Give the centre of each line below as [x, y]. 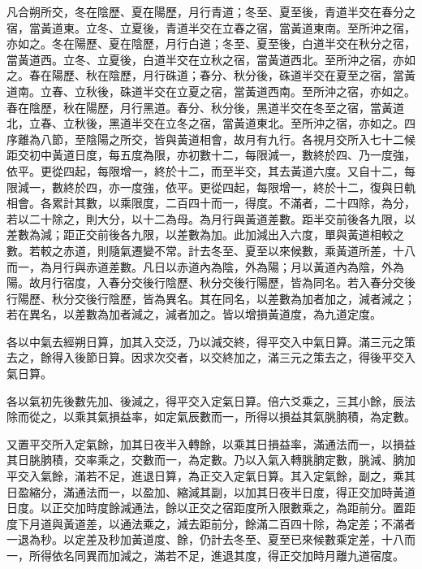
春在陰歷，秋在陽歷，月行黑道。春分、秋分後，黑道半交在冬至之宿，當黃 [200, 107]
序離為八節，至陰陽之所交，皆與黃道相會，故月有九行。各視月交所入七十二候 [211, 139]
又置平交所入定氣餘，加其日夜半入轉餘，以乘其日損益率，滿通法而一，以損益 [211, 443]
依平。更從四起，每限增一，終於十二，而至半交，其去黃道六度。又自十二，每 [211, 170]
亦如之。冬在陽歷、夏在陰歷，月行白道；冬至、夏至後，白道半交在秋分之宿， [211, 43]
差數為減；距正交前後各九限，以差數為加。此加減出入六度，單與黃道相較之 [205, 235]
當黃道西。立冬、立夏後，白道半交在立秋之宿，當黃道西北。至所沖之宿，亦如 [211, 59]
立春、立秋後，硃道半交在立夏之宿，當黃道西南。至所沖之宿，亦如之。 [228, 91]
